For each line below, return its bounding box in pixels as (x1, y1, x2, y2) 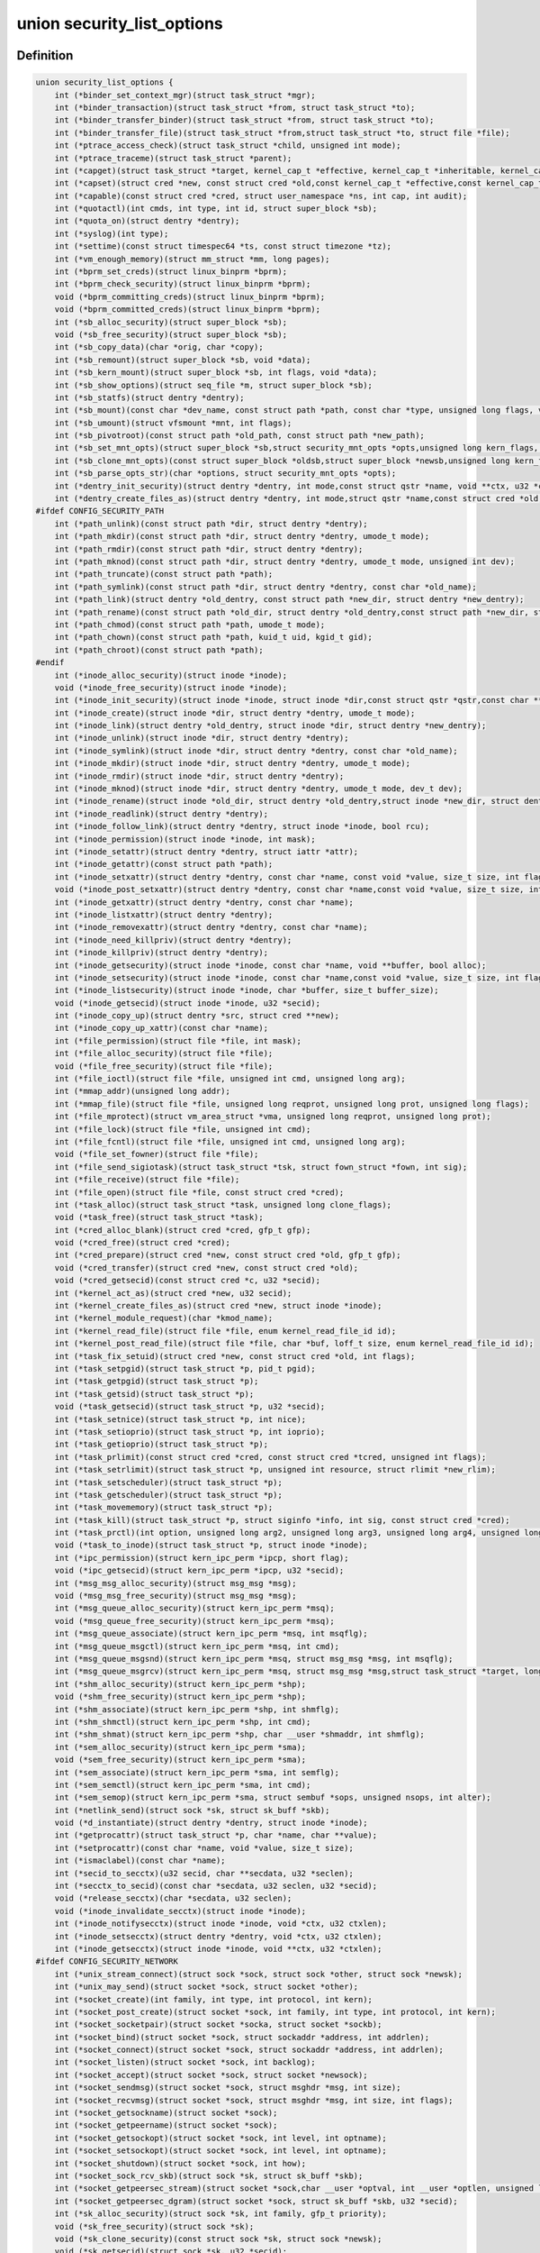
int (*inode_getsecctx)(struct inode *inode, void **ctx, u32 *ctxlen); (54, 1943, 382, 1954)
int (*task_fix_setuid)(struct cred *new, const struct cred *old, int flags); (54, 1351, 416, 1361)
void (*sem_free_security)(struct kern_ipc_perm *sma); (54, 1755, 307, 1765)
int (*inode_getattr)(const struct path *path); (54, 859, 274, 870)
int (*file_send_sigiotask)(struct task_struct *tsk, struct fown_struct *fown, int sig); (54, 1162, 468, 1172)
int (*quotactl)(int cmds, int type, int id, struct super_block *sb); (54, 204, 378, 214)
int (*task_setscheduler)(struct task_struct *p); (54, 1477, 283, 1487)
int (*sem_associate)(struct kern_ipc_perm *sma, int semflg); (54, 1767, 340, 1777)
